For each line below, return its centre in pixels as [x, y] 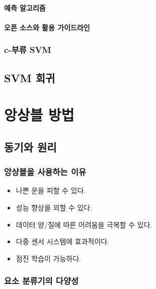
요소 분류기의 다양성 [41, 281]
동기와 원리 [30, 147]
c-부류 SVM [28, 50]
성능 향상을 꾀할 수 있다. [54, 207]
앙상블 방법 [39, 115]
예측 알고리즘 [25, 7]
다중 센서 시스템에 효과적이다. [63, 241]
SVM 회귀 [30, 77]
